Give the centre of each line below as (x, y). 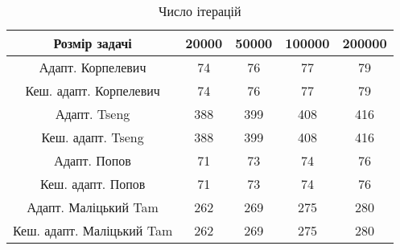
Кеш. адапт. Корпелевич (93, 90)
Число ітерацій (200, 11)
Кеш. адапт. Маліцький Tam (93, 230)
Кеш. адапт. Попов (93, 184)
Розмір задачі (93, 43)
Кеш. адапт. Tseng (93, 137)
